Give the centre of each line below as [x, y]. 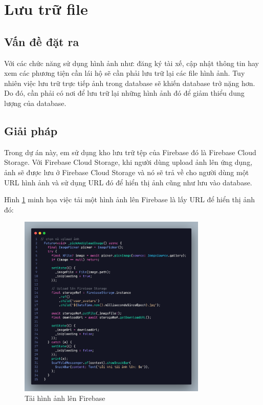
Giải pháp [31, 130]
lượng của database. [35, 103]
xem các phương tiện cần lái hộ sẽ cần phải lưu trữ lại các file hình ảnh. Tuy [125, 73]
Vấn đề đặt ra [42, 41]
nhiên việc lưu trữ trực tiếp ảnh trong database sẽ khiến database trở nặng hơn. [130, 83]
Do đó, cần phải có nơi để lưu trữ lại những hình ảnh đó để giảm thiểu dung [124, 93]
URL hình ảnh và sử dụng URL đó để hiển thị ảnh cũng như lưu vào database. [128, 182]
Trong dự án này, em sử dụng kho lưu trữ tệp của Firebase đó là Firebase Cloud [130, 152]
